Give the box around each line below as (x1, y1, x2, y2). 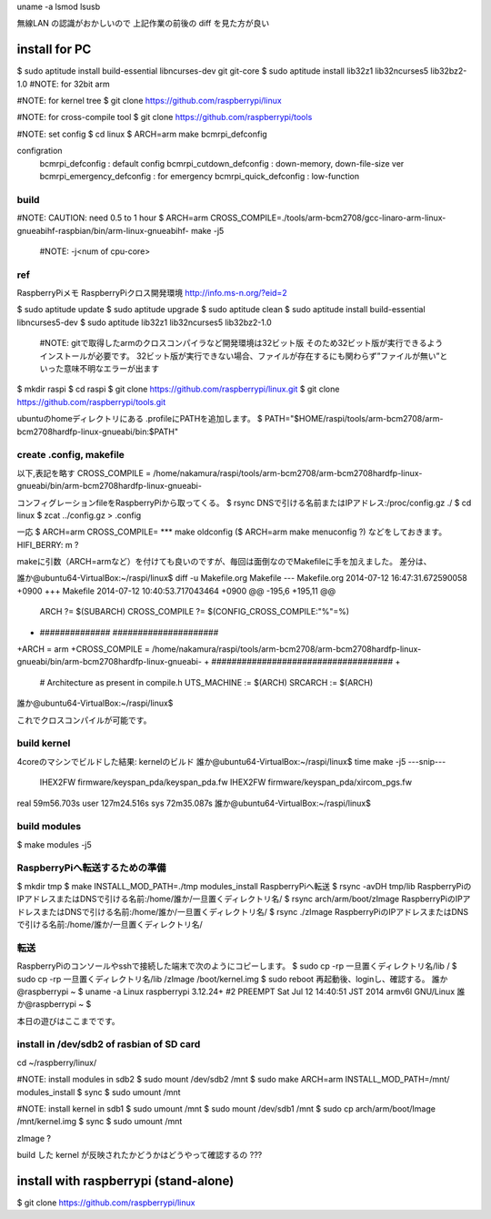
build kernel (16, 737, 71, 750)
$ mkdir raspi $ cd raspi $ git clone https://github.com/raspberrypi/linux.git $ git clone (16, 383, 340, 395)
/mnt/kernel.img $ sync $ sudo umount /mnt (16, 1116, 183, 1127)
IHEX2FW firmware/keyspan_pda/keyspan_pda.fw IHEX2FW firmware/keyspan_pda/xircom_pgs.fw (39, 777, 413, 787)
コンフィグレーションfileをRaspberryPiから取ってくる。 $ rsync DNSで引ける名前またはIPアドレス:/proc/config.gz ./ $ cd (16, 497, 472, 508)
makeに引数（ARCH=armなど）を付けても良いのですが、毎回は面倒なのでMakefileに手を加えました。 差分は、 (16, 556, 432, 567)
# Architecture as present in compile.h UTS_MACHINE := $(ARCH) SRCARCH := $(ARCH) (39, 676, 374, 687)
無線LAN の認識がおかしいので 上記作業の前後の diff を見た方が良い (16, 18, 270, 29)
